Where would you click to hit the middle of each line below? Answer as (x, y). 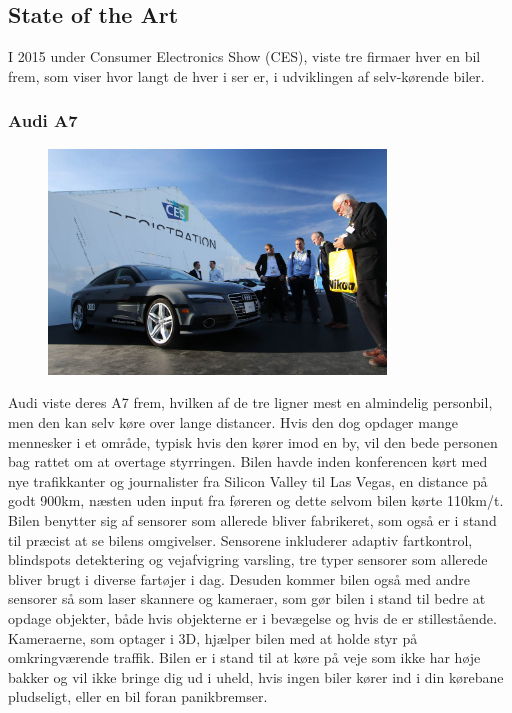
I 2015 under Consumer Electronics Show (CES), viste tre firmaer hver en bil (244, 56)
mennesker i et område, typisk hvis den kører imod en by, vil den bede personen (253, 441)
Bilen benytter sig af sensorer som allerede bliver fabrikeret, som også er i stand (252, 520)
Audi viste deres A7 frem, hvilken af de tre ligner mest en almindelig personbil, (250, 402)
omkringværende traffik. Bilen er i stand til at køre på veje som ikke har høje (244, 657)
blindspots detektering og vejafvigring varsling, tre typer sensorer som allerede (248, 559)
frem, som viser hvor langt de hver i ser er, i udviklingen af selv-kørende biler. (246, 75)
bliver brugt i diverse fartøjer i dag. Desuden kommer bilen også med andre (239, 578)
